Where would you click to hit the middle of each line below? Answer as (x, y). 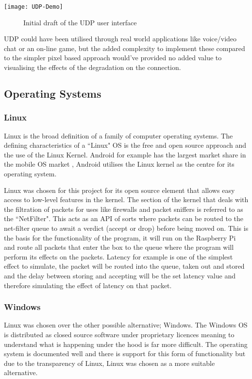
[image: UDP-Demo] (34, 7)
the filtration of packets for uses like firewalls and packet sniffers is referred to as (124, 209)
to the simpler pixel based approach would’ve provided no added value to (113, 58)
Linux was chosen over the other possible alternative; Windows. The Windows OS (126, 325)
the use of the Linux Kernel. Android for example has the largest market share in (125, 154)
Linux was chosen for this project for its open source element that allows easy (119, 190)
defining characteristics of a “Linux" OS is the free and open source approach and (125, 145)
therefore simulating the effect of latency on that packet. (88, 285)
